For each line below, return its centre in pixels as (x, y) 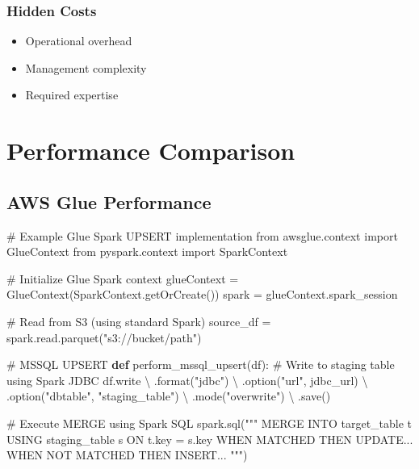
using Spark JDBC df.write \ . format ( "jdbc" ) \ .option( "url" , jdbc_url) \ (187, 380)
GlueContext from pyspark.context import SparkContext (147, 251)
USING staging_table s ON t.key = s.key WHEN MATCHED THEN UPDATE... (210, 439)
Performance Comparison (151, 151)
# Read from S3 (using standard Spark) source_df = (139, 321)
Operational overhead (79, 41)
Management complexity (86, 67)
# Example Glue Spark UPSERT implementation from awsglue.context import (202, 235)
